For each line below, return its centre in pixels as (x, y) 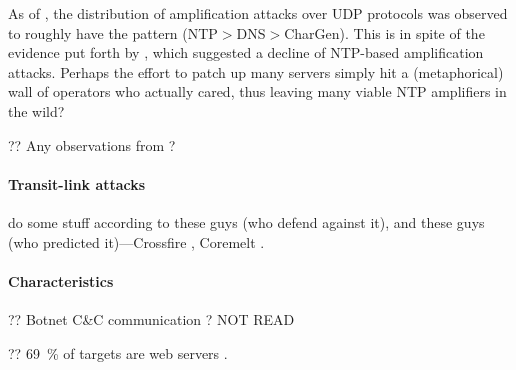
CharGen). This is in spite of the (384, 32)
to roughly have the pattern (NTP (113, 32)
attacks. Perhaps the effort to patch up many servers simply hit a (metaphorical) (256, 71)
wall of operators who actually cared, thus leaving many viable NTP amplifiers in (257, 91)
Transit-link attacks (77, 183)
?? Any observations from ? (92, 144)
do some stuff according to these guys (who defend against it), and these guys (246, 221)
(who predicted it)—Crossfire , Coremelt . (136, 241)
